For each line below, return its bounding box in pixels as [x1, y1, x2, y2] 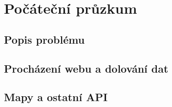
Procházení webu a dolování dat [4, 60, 169, 76]
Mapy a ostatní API [4, 89, 108, 105]
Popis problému [4, 31, 85, 47]
